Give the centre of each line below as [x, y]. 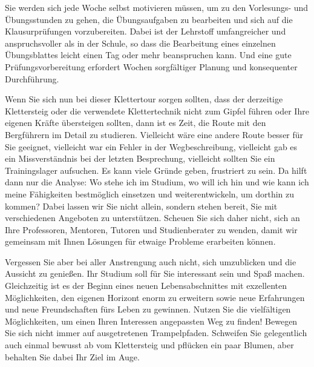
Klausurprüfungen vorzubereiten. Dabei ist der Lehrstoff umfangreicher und [146, 31]
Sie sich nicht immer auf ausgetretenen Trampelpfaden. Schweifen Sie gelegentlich [156, 333]
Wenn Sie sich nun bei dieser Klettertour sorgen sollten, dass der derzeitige [144, 99]
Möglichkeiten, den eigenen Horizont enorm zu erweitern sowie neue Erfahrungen [155, 297]
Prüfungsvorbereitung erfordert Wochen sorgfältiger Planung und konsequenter [151, 66]
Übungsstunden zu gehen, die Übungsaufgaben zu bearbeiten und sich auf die [149, 19]
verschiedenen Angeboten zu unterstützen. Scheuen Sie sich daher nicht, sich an [152, 218]
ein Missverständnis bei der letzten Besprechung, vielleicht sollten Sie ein [140, 158]
